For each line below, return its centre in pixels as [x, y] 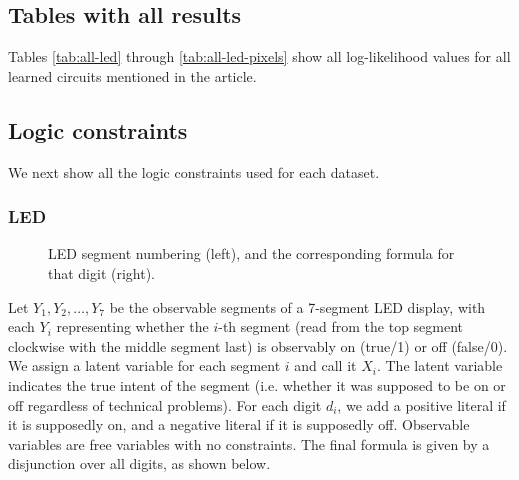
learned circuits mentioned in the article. [132, 75]
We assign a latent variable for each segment [144, 365]
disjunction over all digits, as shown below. [139, 463]
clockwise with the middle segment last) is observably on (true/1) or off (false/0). [258, 345]
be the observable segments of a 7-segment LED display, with [297, 306]
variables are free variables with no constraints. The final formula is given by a [249, 443]
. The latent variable [439, 365]
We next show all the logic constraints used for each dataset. [194, 171]
